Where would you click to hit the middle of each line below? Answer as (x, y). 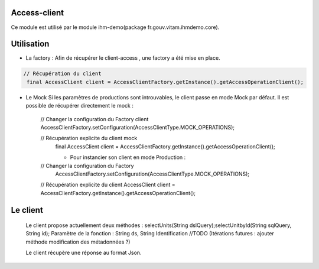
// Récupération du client (62, 74)
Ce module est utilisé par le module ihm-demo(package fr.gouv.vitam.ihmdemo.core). (115, 27)
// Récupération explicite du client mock (89, 138)
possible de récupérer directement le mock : (80, 106)
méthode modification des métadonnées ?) (78, 242)
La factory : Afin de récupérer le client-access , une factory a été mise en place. (123, 58)
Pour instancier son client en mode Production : (128, 157)
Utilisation (30, 44)
